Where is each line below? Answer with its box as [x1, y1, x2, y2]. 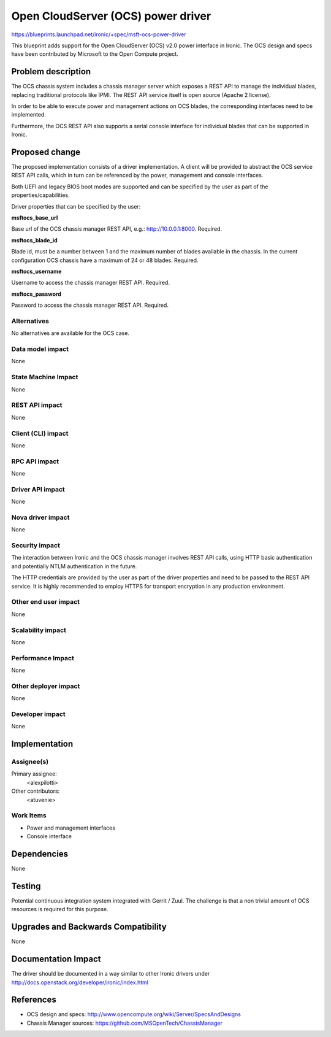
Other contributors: [11, 787, 60, 795]
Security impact [11, 541, 61, 550]
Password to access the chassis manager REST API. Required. [11, 301, 169, 309]
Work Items [11, 811, 47, 820]
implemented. [11, 111, 46, 118]
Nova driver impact [11, 513, 70, 522]
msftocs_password [11, 290, 61, 298]
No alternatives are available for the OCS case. [11, 330, 130, 337]
